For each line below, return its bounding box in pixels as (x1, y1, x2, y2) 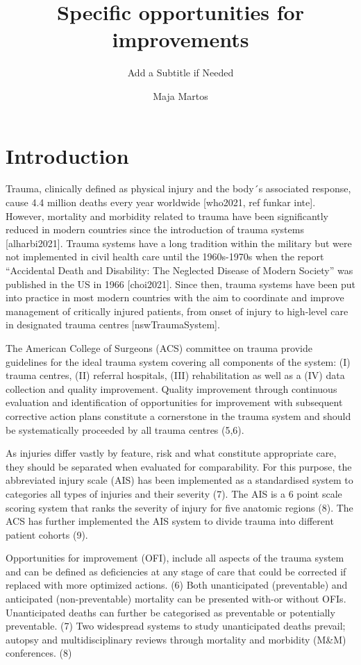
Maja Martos (153, 88, 208, 103)
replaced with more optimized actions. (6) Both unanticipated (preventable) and (6, 578, 348, 592)
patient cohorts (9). (6, 527, 88, 541)
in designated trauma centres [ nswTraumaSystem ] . (6, 317, 220, 332)
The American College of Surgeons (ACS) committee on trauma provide (6, 340, 312, 355)
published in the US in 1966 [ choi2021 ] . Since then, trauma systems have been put (6, 276, 356, 291)
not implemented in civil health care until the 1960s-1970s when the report (6, 249, 324, 264)
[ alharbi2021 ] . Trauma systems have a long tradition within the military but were (6, 235, 352, 250)
